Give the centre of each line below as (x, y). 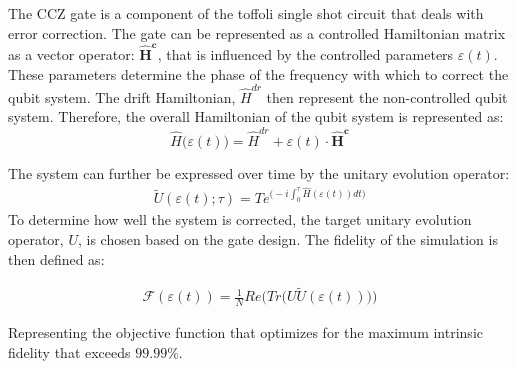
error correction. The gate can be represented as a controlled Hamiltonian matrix (257, 32)
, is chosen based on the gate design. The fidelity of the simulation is (287, 238)
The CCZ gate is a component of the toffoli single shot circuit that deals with (246, 13)
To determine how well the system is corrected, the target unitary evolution (240, 219)
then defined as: (56, 258)
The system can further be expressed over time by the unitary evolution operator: (259, 172)
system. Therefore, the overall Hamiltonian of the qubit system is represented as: (256, 116)
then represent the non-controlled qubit (387, 96)
